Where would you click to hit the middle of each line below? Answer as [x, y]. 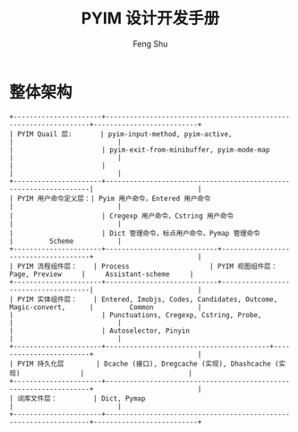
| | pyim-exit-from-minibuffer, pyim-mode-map [140, 150]
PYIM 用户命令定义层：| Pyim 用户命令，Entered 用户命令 [114, 198]
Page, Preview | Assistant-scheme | [102, 274]
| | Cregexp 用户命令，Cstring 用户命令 [122, 216]
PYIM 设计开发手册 [150, 18]
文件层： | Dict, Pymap [88, 398]
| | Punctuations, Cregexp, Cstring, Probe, [136, 315]
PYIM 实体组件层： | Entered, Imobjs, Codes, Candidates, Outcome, [148, 299]
